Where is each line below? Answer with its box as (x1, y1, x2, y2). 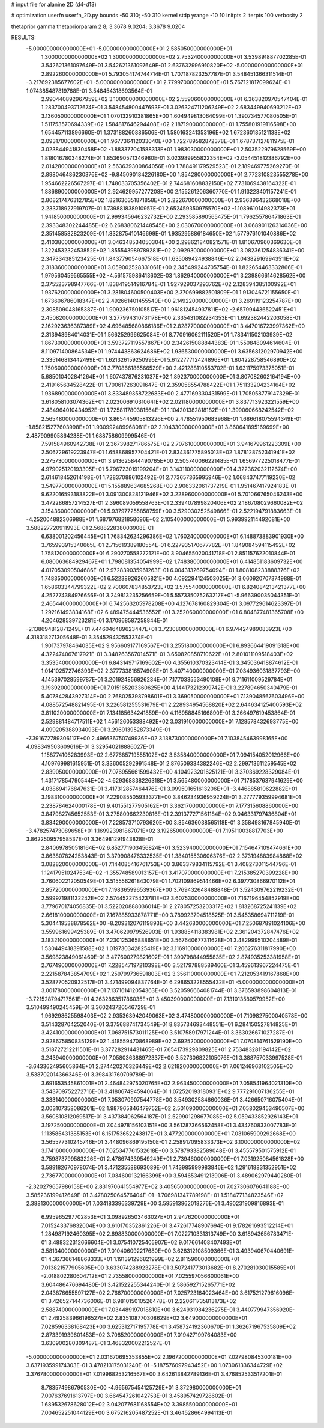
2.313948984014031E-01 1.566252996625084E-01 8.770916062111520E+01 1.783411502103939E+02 (41, 331, 293, 338)
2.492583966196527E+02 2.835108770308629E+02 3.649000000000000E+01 (48, 1314, 248, 1322)
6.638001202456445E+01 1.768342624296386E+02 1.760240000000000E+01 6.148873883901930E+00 (41, 532, 304, 540)
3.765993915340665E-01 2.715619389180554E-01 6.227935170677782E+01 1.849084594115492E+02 (41, 541, 295, 548)
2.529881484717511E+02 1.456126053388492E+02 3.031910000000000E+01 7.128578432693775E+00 (41, 718, 299, 725)
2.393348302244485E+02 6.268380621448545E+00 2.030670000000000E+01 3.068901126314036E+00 (41, 221, 308, 228)
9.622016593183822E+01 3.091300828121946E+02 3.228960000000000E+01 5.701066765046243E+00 (41, 490, 303, 498)
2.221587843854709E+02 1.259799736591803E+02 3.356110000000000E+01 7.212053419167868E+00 (41, 970, 300, 977)
